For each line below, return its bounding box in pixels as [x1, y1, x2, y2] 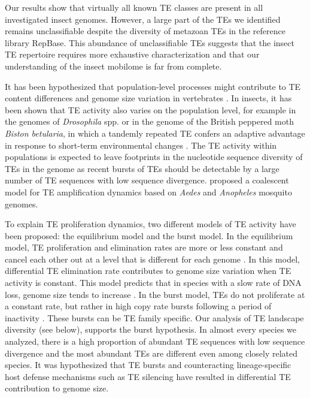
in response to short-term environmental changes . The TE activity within [5, 138, 277, 151]
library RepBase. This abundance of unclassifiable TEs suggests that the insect [5, 36, 294, 49]
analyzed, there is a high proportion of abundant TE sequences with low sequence [5, 335, 305, 348]
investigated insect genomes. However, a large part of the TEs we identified [5, 13, 281, 25]
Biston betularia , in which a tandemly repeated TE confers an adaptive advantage [5, 126, 305, 139]
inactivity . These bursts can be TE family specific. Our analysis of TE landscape [5, 311, 304, 324]
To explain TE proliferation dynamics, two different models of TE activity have [5, 218, 296, 230]
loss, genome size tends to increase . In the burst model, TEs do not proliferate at [5, 288, 305, 300]
